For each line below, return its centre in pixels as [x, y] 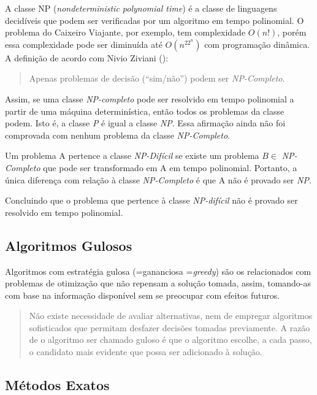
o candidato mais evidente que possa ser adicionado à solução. [146, 352]
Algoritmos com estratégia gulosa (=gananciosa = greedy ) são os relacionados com [158, 271]
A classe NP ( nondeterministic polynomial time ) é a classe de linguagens [141, 8]
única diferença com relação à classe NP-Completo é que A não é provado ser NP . [158, 179]
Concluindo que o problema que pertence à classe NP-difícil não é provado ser [151, 200]
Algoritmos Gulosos [69, 245]
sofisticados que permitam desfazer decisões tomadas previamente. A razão [170, 327]
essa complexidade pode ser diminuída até [84, 44]
